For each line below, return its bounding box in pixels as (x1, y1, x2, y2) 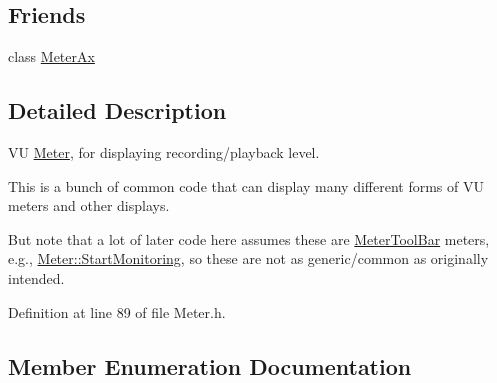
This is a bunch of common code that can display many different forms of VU (8, 175, 484, 196)
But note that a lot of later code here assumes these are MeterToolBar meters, (8, 228, 490, 249)
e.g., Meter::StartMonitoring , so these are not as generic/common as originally (8, 248, 489, 269)
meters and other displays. (8, 195, 170, 216)
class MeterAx (8, 46, 95, 67)
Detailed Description (8, 95, 227, 126)
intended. (8, 267, 65, 288)
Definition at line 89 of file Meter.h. (8, 301, 226, 322)
